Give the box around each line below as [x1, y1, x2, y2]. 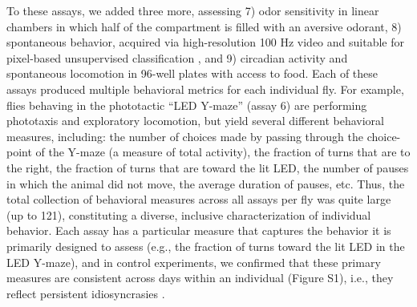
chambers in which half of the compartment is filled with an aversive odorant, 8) [6, 18, 402, 34]
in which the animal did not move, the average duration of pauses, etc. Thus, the [6, 175, 405, 192]
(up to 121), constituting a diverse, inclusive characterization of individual [6, 206, 371, 223]
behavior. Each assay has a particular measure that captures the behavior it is [6, 222, 391, 239]
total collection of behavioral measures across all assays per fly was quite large [6, 191, 391, 208]
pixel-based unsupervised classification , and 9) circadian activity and [6, 49, 348, 66]
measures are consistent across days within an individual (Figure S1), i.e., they [6, 269, 394, 286]
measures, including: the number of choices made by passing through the [6, 127, 364, 144]
